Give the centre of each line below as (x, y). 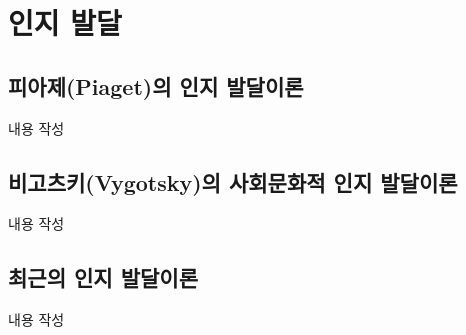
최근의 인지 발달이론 (103, 277)
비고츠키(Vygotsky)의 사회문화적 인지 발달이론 (233, 181)
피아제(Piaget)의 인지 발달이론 (156, 85)
